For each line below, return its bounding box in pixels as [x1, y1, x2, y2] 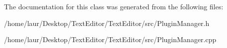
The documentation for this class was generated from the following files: [4, 1, 224, 11]
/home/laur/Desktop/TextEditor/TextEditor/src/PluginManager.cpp [4, 34, 217, 45]
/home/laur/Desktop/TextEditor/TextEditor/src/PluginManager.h [4, 18, 210, 28]
